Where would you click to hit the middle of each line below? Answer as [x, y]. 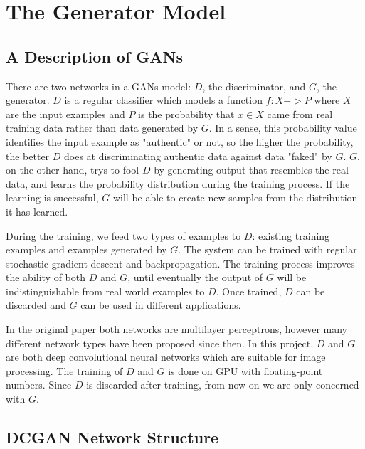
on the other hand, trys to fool [73, 170]
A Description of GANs [94, 56]
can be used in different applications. [161, 305]
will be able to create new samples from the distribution [235, 197]
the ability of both [46, 277]
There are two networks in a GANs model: [99, 86]
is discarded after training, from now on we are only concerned [223, 385]
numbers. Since [39, 385]
